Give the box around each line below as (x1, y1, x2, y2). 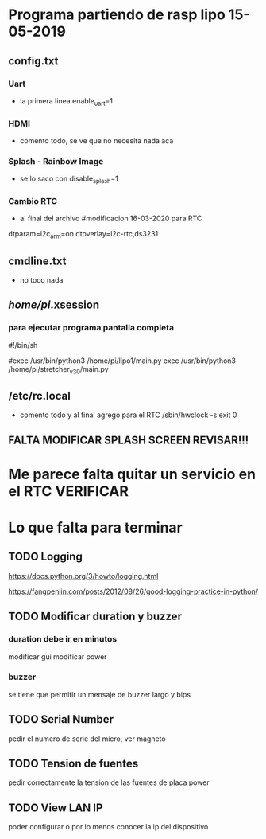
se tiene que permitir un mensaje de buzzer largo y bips (8, 689, 191, 699)
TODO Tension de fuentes (8, 757, 139, 771)
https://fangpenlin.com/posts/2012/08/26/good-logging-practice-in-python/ (8, 587, 259, 596)
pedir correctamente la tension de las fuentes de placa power (8, 778, 210, 787)
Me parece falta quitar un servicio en (8, 465, 256, 483)
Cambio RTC (8, 195, 58, 206)
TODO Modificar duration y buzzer (8, 610, 183, 623)
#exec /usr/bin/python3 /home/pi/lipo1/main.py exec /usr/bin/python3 (8, 356, 237, 365)
